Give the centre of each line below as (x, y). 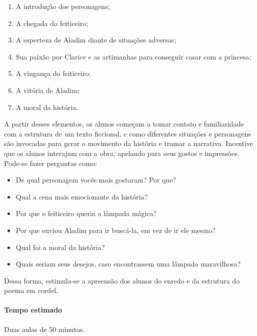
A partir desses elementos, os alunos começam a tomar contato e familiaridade (124, 124)
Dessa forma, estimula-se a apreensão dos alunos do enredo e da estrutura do (122, 280)
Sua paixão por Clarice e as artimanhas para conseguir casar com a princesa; (133, 56)
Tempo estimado (33, 310)
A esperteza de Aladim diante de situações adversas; (96, 40)
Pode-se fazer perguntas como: (50, 163)
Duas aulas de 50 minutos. (44, 329)
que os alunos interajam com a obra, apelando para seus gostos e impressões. (122, 153)
